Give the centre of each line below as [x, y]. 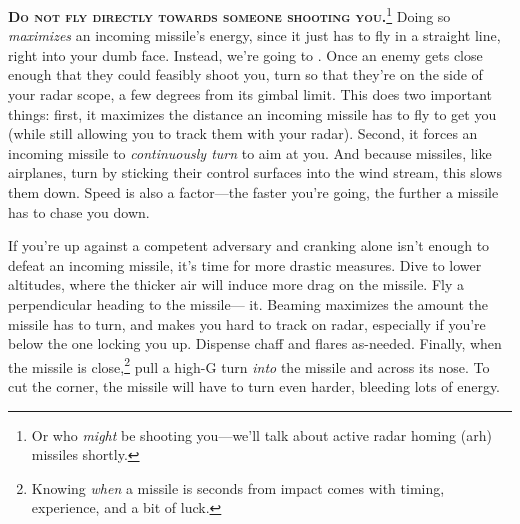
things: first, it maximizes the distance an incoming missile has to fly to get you [252, 113]
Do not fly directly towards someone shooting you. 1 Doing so [229, 14]
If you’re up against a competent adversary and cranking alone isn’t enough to [249, 245]
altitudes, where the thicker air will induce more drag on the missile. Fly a [236, 284]
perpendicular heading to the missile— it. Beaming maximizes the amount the [248, 303]
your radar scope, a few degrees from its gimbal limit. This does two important [250, 94]
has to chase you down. [79, 211]
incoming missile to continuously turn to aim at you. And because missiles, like [250, 152]
